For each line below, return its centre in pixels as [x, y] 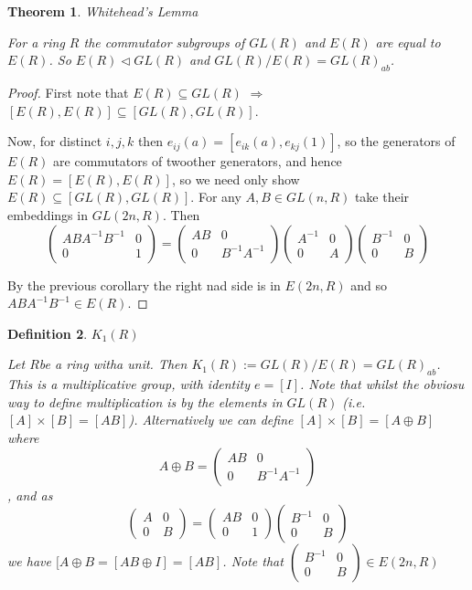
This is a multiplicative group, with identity [129, 384]
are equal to [408, 42]
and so [369, 284]
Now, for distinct [55, 141]
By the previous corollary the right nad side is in [144, 284]
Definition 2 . [48, 333]
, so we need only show [236, 179]
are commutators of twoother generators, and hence [198, 161]
